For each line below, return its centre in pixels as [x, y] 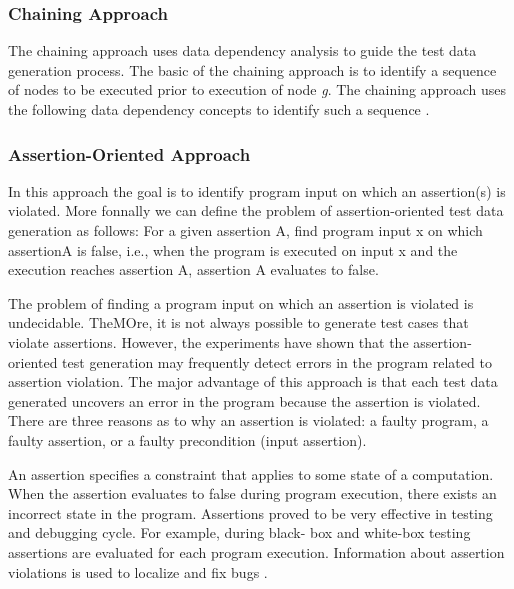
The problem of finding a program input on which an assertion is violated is [241, 302]
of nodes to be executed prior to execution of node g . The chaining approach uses [257, 89]
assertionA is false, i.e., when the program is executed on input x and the [233, 249]
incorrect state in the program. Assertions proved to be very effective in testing [250, 512]
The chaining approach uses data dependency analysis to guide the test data [242, 50]
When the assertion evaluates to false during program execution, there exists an [252, 493]
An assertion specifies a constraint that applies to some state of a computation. [251, 473]
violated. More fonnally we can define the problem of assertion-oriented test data [256, 210]
